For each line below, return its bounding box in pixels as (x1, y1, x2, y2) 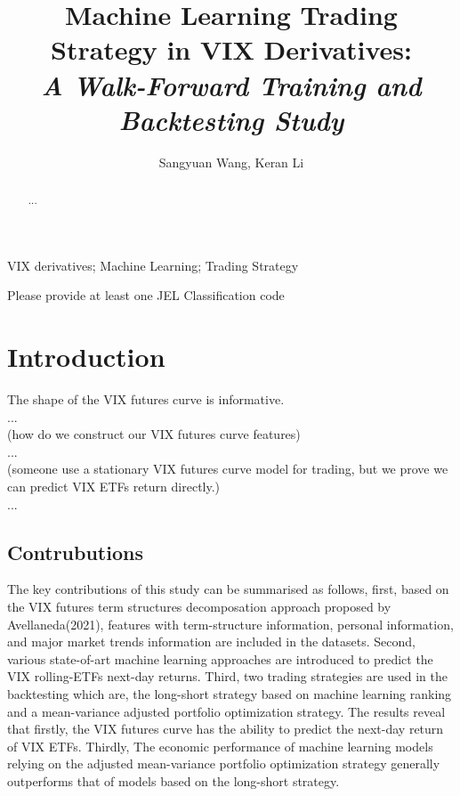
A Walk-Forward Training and (41, 66, 422, 103)
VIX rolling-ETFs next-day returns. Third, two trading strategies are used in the (7, 667, 448, 686)
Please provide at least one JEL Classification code (7, 286, 285, 305)
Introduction (7, 338, 165, 375)
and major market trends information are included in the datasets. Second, (7, 632, 416, 651)
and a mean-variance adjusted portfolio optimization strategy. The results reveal (7, 702, 446, 720)
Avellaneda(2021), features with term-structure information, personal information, (7, 614, 454, 633)
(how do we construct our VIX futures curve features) (7, 425, 301, 443)
